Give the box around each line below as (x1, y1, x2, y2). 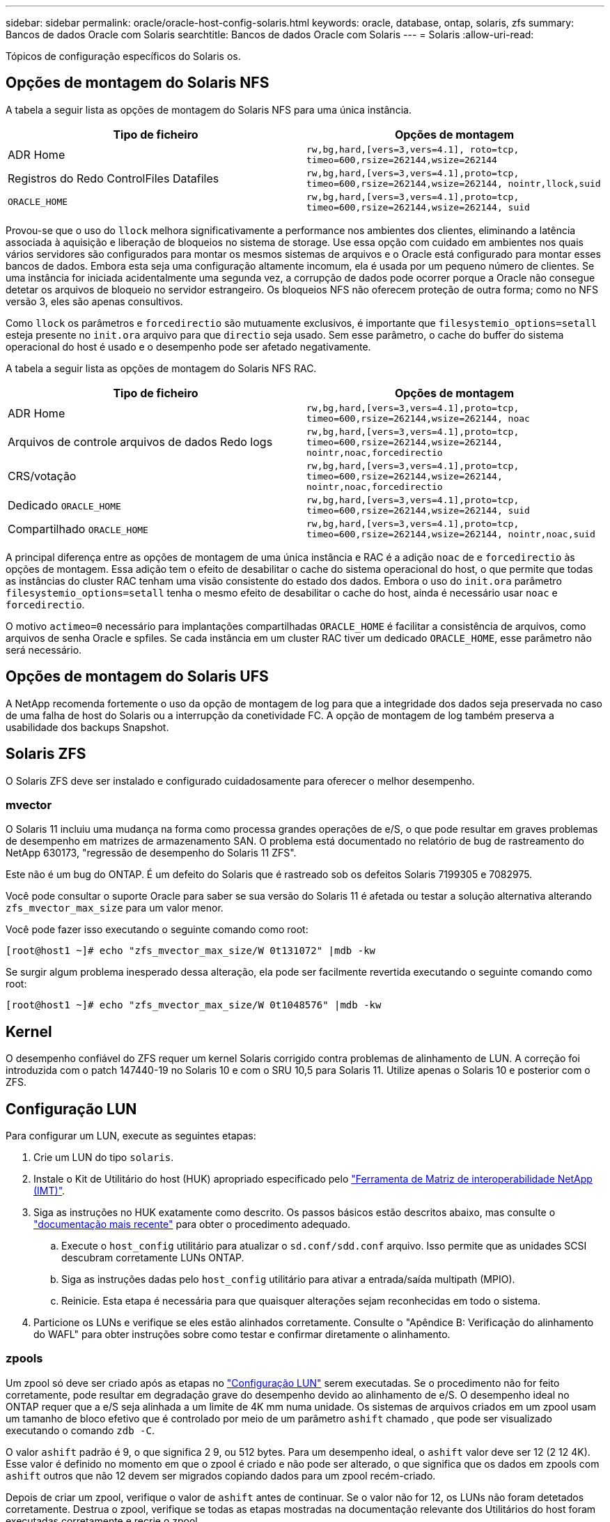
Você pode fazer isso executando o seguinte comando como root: (6, 923, 308, 936)
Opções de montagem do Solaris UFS (6, 668, 269, 686)
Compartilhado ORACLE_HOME (8, 521, 148, 536)
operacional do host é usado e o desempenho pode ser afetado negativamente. (6, 340, 371, 353)
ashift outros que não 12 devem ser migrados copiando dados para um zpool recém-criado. (6, 1469, 436, 1482)
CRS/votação (8, 469, 77, 484)
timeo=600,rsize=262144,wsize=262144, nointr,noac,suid (306, 528, 595, 539)
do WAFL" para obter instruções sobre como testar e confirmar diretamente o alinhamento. (33, 1328, 451, 1340)
